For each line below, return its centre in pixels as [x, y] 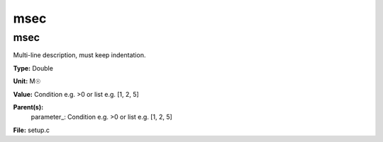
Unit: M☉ [27, 81]
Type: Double [33, 68]
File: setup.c [31, 130]
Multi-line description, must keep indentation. [79, 55]
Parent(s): [28, 107]
